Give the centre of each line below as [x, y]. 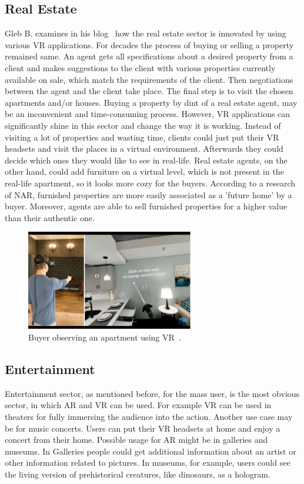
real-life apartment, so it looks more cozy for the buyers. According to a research [150, 183]
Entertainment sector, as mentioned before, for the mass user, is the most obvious [152, 393]
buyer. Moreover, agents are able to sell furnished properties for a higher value [146, 206]
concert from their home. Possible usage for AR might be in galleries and [136, 440]
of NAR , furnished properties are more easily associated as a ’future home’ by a [148, 194]
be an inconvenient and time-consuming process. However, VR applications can [148, 114]
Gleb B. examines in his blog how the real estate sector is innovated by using [146, 33]
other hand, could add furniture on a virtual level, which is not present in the [144, 171]
